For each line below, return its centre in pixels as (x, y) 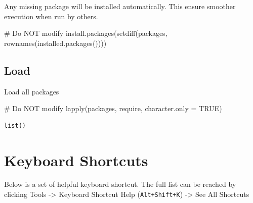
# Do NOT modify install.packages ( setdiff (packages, (86, 33)
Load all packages (32, 91)
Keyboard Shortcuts (76, 160)
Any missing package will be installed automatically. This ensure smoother (120, 6)
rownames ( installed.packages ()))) (55, 43)
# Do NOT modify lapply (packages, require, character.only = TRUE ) (113, 108)
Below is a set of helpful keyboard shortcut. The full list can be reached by (120, 184)
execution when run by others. (51, 16)
